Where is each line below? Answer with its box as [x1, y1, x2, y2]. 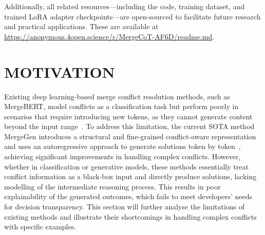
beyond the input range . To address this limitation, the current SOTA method [4, 121, 255, 132]
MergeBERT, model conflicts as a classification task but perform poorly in [4, 101, 239, 112]
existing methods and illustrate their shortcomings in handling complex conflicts [4, 211, 257, 222]
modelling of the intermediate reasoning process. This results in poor [4, 181, 221, 191]
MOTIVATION [4, 61, 115, 82]
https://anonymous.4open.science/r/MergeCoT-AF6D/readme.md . [4, 31, 215, 41]
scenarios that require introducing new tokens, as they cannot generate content [4, 111, 253, 121]
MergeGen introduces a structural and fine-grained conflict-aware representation [4, 131, 256, 141]
